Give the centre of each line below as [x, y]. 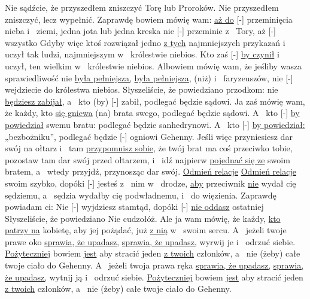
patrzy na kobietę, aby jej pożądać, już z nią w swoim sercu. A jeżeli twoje [146, 230]
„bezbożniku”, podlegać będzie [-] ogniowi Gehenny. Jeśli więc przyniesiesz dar [149, 136]
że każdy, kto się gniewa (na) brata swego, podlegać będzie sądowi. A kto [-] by [152, 113]
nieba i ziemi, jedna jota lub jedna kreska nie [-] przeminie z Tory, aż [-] [140, 31]
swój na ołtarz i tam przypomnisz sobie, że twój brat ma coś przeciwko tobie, [149, 148]
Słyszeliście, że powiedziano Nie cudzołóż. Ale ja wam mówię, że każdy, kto [143, 218]
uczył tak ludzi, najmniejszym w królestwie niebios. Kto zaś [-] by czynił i [142, 54]
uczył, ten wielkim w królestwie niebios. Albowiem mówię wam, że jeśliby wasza [154, 65]
